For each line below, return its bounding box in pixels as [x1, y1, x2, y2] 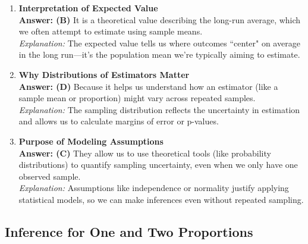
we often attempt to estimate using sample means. [18, 25, 203, 37]
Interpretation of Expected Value [18, 2, 158, 14]
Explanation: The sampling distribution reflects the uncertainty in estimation [18, 103, 300, 115]
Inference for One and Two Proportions [5, 222, 253, 240]
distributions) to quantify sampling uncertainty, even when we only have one [18, 158, 298, 171]
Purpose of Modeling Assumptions [18, 134, 164, 147]
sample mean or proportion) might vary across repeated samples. [18, 92, 256, 104]
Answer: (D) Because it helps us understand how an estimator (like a [18, 80, 278, 92]
